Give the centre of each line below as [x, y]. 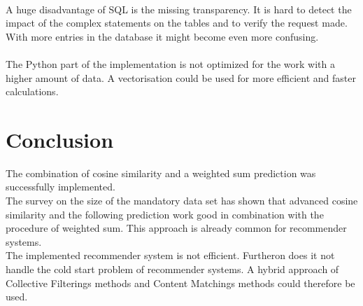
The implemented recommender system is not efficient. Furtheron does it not [170, 255]
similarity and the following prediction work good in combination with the [165, 214]
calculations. [32, 91]
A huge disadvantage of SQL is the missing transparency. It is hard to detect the [179, 9]
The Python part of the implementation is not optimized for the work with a [170, 63]
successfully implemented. [60, 187]
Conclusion [60, 139]
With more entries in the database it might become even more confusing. [162, 36]
